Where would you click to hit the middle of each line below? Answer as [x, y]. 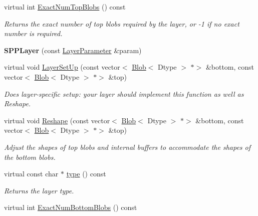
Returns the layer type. [39, 190]
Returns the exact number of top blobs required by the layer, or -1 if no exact [122, 23]
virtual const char [31, 174]
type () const [86, 174]
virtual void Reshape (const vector [57, 120]
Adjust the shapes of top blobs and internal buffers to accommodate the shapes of [127, 147]
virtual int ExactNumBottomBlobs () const [71, 207]
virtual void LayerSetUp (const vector [62, 67]
